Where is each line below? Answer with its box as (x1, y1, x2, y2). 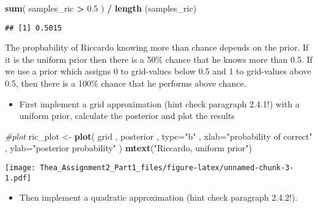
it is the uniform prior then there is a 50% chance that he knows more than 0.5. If (5, 52, 312, 65)
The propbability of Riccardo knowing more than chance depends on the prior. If (5, 41, 309, 54)
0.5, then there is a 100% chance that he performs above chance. (5, 77, 246, 90)
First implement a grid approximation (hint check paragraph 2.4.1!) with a (19, 97, 300, 110)
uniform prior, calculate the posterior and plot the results (19, 109, 235, 122)
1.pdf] (5, 173, 31, 182)
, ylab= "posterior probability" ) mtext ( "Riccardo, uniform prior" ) (5, 142, 253, 154)
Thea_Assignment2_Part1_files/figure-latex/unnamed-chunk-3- (40, 163, 294, 172)
